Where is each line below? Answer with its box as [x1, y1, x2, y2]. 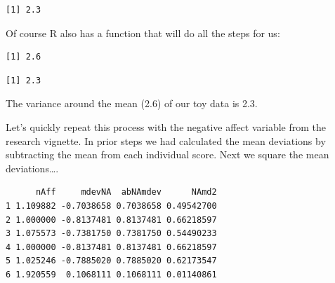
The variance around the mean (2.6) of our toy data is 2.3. [6, 96, 258, 111]
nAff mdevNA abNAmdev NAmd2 [35, 187, 217, 198]
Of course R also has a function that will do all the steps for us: [6, 25, 280, 40]
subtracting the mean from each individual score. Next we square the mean [6, 147, 329, 162]
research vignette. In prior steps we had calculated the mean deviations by [6, 133, 326, 148]
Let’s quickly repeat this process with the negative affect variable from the [6, 119, 327, 134]
